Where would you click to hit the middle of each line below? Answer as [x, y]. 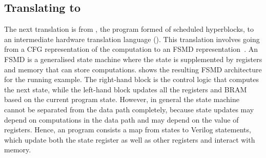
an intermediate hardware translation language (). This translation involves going [132, 39]
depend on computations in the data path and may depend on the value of [121, 119]
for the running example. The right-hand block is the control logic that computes [131, 79]
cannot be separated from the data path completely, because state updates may [129, 109]
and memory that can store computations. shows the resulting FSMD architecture [133, 69]
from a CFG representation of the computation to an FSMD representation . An [131, 49]
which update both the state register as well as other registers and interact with [130, 139]
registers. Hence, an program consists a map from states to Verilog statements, [128, 130]
